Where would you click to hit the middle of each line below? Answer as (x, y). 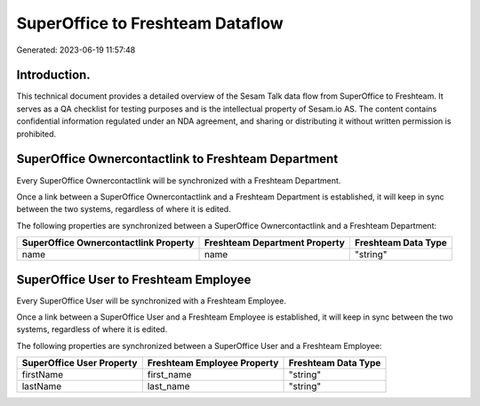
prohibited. (36, 134)
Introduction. (53, 75)
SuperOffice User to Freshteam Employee (134, 279)
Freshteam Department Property (275, 243)
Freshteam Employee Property (213, 363)
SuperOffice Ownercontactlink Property (108, 243)
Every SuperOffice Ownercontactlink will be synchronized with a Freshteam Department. (179, 180)
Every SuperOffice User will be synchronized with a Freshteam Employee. (151, 300)
